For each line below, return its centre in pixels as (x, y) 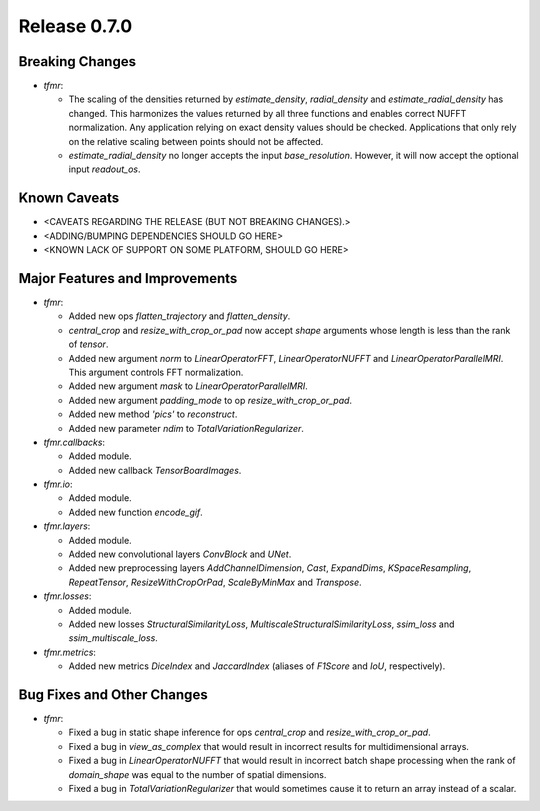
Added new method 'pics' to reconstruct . (153, 414)
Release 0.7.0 (75, 26)
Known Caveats (69, 198)
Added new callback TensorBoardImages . (155, 470)
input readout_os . (104, 169)
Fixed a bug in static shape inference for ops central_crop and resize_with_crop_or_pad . (249, 732)
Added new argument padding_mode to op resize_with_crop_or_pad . (210, 400)
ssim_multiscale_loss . (113, 638)
